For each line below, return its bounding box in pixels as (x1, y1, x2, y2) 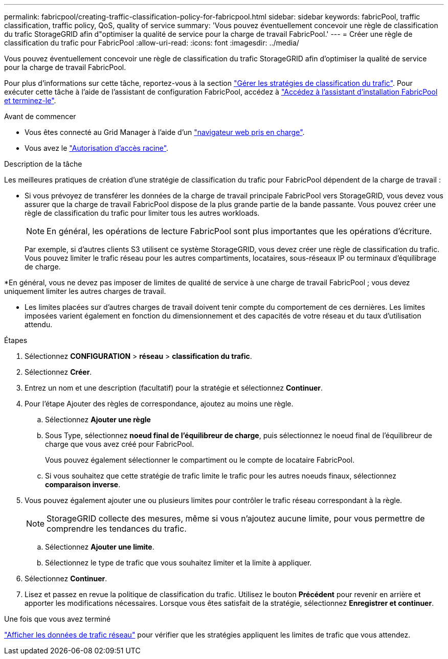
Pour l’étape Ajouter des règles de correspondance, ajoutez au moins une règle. (25, 399, 294, 408)
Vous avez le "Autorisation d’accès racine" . (25, 144, 169, 152)
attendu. (25, 320, 53, 329)
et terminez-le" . (4, 96, 56, 105)
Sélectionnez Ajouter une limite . (45, 542, 154, 551)
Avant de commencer (4, 112, 76, 121)
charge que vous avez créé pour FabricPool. (45, 440, 194, 448)
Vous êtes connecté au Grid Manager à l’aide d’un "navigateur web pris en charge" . (25, 128, 305, 137)
